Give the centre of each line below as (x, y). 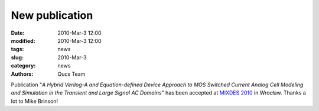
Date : (18, 33)
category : (23, 66)
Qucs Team (71, 74)
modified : (23, 41)
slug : (17, 57)
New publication (52, 15)
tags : (17, 49)
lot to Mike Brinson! (35, 101)
